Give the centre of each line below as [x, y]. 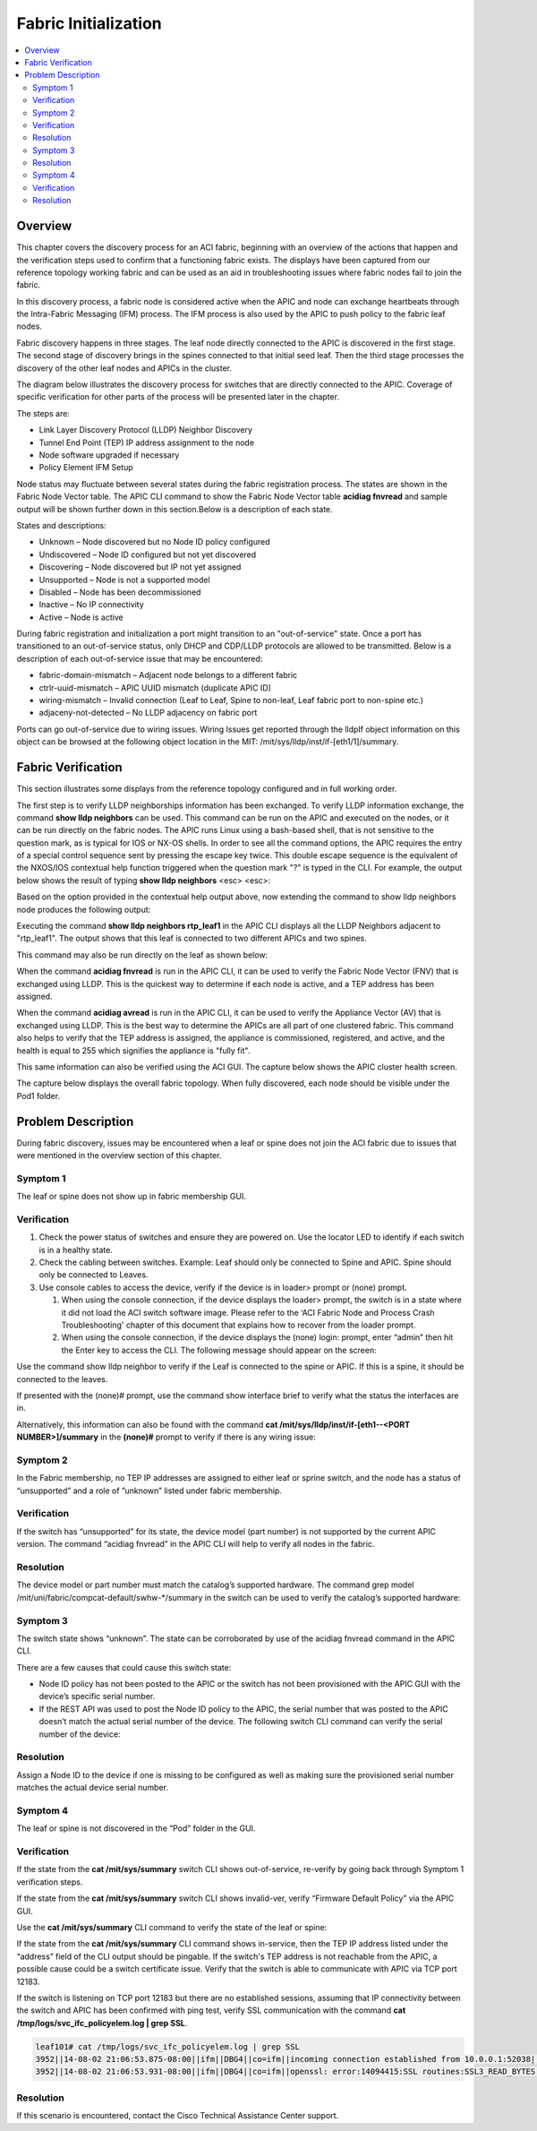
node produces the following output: [84, 909]
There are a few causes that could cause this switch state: [124, 1667]
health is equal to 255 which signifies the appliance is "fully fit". [133, 1050]
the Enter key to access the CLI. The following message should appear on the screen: [219, 1350]
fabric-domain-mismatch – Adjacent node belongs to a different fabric [168, 675]
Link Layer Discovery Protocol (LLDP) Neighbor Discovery [146, 430]
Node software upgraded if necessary [109, 455]
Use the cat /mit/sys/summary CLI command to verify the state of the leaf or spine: [172, 1927]
